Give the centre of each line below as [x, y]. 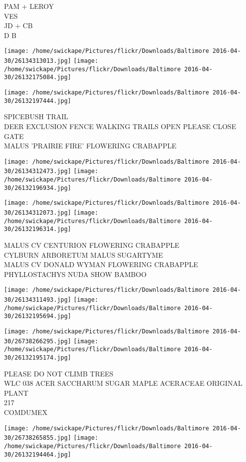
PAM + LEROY [29, 6]
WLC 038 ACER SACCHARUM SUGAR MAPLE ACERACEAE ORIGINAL [123, 383]
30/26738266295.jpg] [38, 341]
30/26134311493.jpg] [38, 300]
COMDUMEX [26, 412]
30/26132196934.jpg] [38, 188]
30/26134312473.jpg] [38, 171]
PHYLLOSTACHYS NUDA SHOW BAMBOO [75, 274]
